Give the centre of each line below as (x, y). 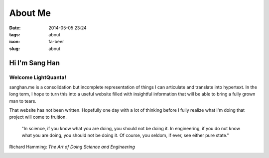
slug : (14, 48)
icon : (15, 42)
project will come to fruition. (38, 117)
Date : (15, 28)
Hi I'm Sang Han (34, 63)
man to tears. (23, 101)
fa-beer (56, 42)
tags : (15, 34)
